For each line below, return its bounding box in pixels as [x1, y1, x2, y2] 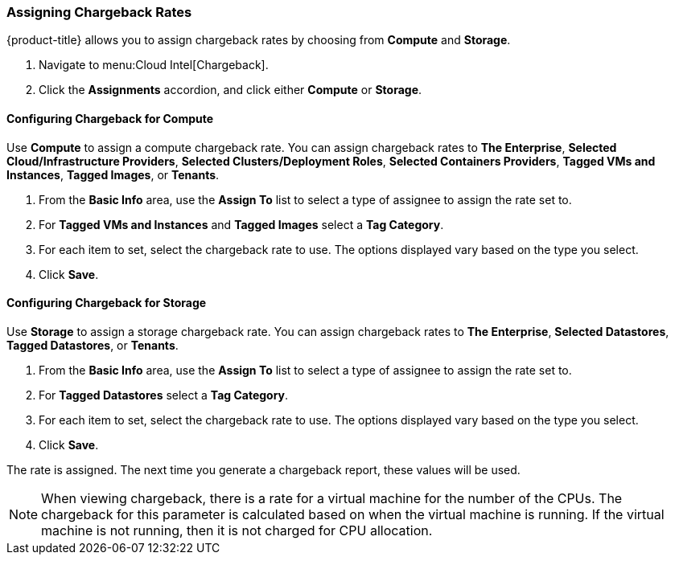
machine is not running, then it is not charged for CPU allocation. [41, 522, 433, 538]
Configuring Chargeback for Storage [6, 296, 207, 310]
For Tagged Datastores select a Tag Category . [39, 387, 289, 402]
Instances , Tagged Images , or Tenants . [6, 167, 220, 182]
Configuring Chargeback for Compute [6, 111, 214, 125]
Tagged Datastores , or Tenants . [6, 338, 179, 352]
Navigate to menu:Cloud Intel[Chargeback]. [39, 58, 269, 72]
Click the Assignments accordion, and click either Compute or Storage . [39, 83, 422, 97]
